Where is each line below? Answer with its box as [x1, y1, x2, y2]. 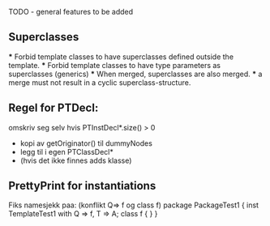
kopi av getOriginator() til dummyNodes [19, 138, 152, 148]
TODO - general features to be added [8, 7, 134, 16]
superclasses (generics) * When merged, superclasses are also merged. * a [8, 69, 263, 79]
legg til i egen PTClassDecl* [19, 147, 114, 156]
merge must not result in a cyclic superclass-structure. [8, 77, 191, 87]
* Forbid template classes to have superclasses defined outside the [8, 52, 234, 62]
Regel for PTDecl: [8, 101, 99, 115]
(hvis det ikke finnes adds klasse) [19, 156, 132, 165]
